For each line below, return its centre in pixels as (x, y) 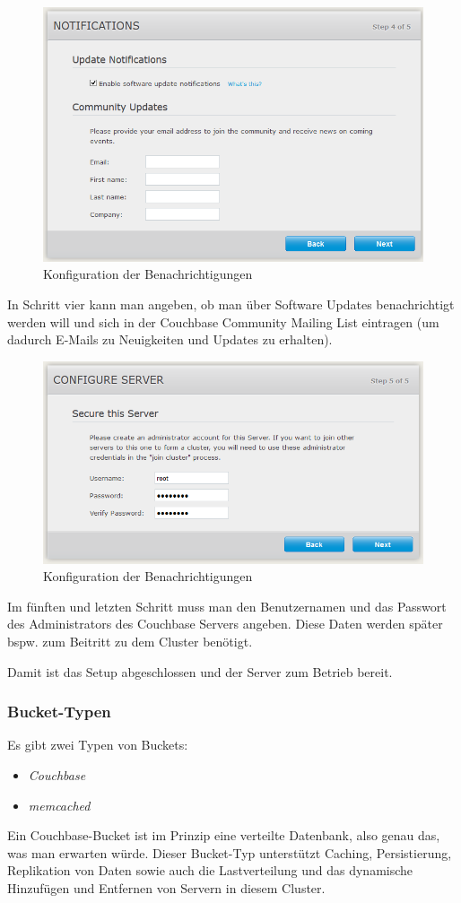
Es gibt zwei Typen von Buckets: (98, 745)
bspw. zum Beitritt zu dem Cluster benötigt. (130, 641)
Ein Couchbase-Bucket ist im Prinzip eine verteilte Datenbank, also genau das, (224, 835)
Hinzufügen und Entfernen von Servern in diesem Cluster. (166, 887)
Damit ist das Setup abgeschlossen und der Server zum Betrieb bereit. (200, 671)
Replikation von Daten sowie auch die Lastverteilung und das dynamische (210, 870)
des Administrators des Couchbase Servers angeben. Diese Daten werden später (225, 624)
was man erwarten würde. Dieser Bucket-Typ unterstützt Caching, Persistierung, (230, 852)
